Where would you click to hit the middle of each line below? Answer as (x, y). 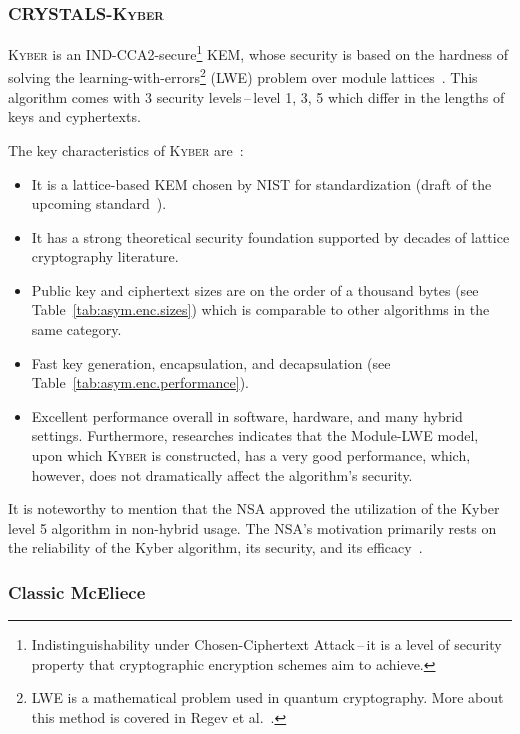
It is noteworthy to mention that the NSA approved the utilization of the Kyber (254, 508)
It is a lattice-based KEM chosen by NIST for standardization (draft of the (261, 183)
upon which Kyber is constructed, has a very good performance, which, (251, 455)
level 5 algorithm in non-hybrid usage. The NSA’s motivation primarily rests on (252, 527)
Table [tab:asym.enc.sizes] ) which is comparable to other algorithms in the (260, 309)
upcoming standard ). (99, 203)
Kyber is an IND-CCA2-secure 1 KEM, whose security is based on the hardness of (258, 52)
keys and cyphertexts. (74, 116)
